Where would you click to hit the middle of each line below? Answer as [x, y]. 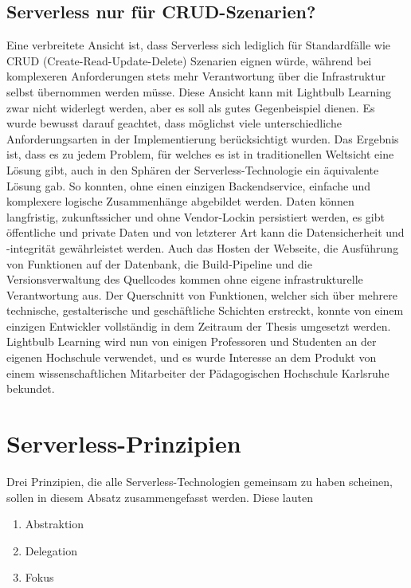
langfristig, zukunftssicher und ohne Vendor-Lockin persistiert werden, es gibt [196, 216]
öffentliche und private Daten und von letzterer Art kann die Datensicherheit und [205, 232]
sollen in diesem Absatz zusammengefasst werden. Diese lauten [160, 497]
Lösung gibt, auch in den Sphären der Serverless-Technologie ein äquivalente [193, 169]
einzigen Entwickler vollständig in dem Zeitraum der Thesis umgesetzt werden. [199, 325]
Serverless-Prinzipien [124, 443]
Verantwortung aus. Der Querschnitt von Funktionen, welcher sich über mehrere [202, 294]
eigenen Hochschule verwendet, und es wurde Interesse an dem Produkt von [192, 357]
